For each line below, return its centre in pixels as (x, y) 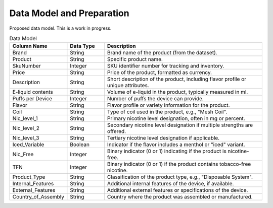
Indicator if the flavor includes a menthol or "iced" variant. (176, 145)
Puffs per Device (32, 99)
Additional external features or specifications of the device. (177, 190)
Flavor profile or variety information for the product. (168, 105)
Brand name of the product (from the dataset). (162, 53)
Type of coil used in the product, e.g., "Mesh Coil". (167, 112)
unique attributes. (128, 86)
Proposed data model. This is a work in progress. (60, 28)
